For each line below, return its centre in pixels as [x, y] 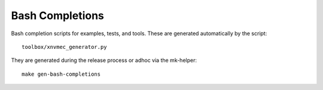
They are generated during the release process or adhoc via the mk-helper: [104, 60]
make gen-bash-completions [61, 74]
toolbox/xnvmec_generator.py [64, 47]
